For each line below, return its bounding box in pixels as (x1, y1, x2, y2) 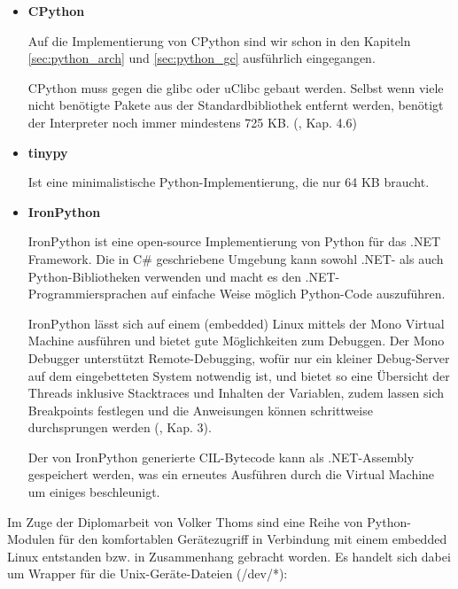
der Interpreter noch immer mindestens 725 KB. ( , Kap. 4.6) (27, 112, 357, 131)
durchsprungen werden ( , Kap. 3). (27, 418, 212, 437)
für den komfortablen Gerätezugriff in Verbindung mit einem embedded (58, 530, 447, 548)
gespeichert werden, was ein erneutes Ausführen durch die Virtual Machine (27, 465, 435, 484)
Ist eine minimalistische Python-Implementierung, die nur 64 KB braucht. (27, 173, 430, 191)
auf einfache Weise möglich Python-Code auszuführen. (151, 284, 446, 303)
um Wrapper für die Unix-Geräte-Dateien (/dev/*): (7, 564, 288, 583)
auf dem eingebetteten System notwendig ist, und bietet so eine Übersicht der (27, 366, 450, 384)
